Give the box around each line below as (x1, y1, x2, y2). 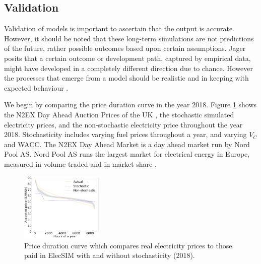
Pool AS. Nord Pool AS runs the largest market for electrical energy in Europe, (4, 149, 250, 159)
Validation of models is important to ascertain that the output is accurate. (4, 23, 235, 34)
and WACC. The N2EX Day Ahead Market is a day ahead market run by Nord (4, 139, 250, 149)
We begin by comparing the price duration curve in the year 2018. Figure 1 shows (4, 99, 257, 110)
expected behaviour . (4, 82, 69, 93)
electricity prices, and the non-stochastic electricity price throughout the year (4, 119, 243, 129)
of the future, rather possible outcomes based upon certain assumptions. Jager (4, 43, 246, 53)
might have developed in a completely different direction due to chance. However (4, 62, 253, 73)
